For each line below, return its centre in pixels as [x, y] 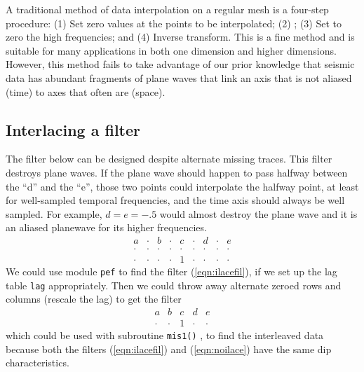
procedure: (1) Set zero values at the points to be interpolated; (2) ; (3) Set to [174, 23]
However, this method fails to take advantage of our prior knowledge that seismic [180, 64]
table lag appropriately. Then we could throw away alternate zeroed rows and [174, 285]
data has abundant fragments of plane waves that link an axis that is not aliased [179, 77]
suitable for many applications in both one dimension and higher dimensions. [171, 50]
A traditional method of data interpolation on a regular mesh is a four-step [167, 9]
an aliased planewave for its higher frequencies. [106, 227]
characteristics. [38, 363]
